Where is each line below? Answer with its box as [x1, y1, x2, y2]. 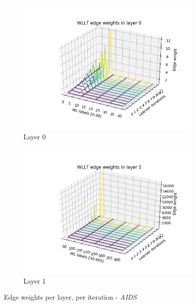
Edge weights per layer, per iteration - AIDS [4, 292, 137, 302]
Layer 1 [23, 275, 46, 286]
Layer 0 [23, 131, 46, 141]
